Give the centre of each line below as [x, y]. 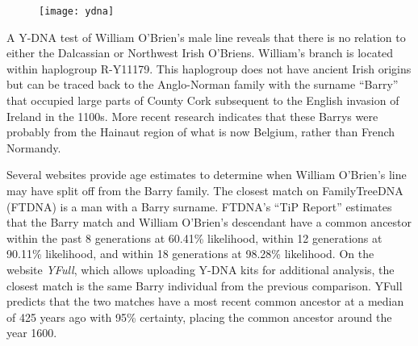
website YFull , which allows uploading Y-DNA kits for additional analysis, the [201, 269]
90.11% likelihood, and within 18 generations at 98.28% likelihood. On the [190, 254]
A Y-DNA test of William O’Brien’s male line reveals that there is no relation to [206, 37]
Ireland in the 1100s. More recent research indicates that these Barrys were [192, 116]
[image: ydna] [77, 11]
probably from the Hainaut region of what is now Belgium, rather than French [201, 132]
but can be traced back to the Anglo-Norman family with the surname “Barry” [203, 84]
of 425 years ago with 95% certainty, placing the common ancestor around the [199, 317]
